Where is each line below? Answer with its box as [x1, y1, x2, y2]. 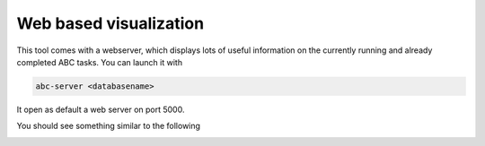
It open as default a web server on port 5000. [16, 104, 185, 115]
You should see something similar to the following [16, 121, 201, 132]
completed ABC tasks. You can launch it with [16, 56, 183, 67]
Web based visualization [16, 13, 205, 33]
